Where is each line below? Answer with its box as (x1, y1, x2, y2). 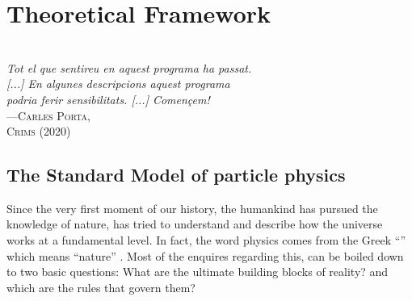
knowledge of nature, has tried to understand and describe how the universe (6, 215, 383, 232)
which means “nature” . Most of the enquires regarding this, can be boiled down (6, 247, 404, 264)
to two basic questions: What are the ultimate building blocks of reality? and (6, 263, 389, 280)
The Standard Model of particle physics (6, 162, 346, 187)
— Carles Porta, (6, 107, 90, 123)
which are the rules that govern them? (6, 278, 195, 295)
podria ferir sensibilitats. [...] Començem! (6, 90, 210, 107)
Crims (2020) (6, 123, 71, 140)
